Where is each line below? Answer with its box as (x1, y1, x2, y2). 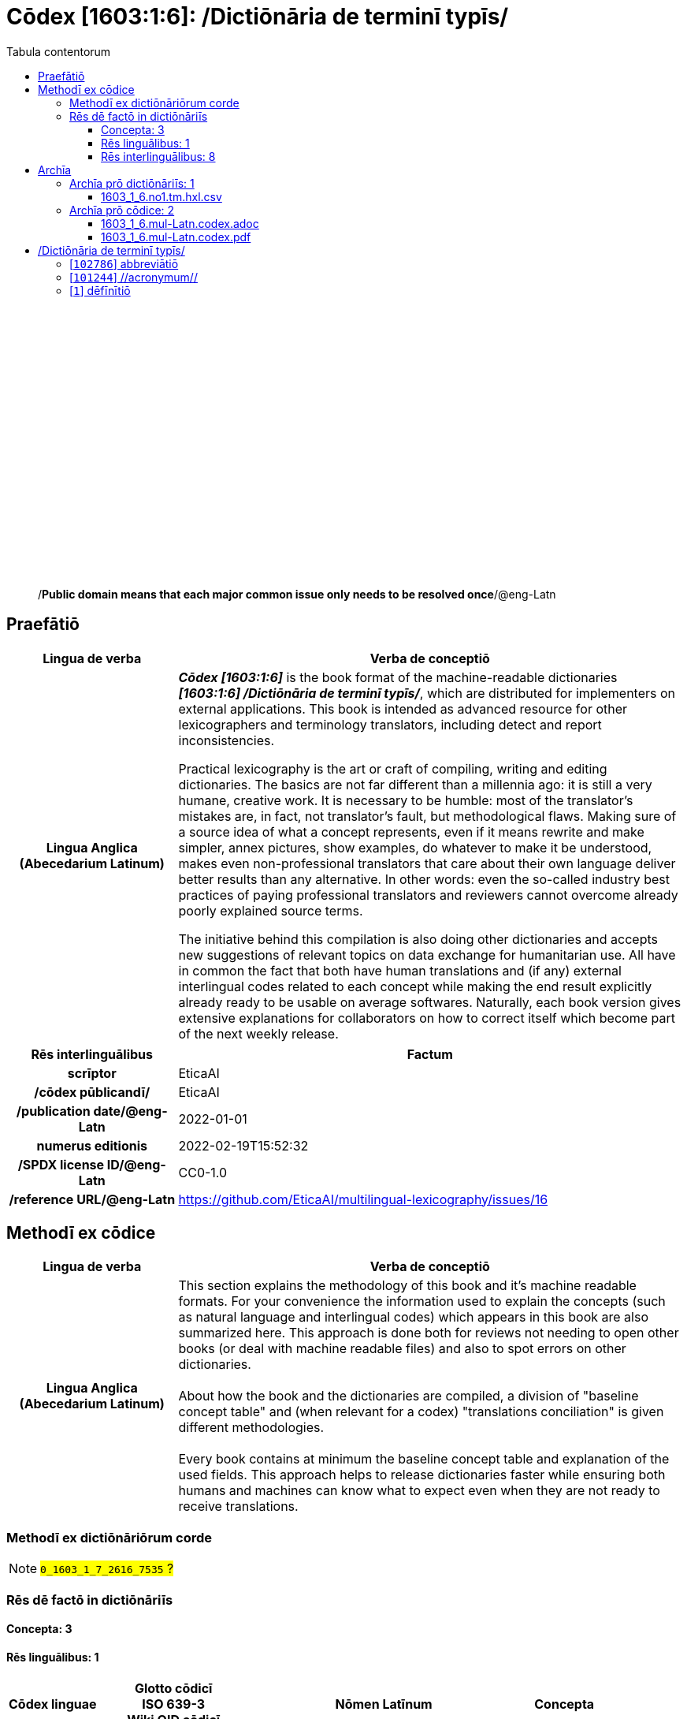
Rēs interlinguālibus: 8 (101, 149, 216, 163)
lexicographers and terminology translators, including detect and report (178, 716, 602, 733)
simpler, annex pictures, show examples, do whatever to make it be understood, (178, 839, 652, 856)
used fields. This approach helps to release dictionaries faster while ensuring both (178, 1467, 666, 1483)
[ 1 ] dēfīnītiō (69, 283, 131, 297)
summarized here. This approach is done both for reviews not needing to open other (178, 1325, 679, 1341)
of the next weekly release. (178, 1025, 339, 1042)
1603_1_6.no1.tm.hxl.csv (101, 189, 222, 203)
